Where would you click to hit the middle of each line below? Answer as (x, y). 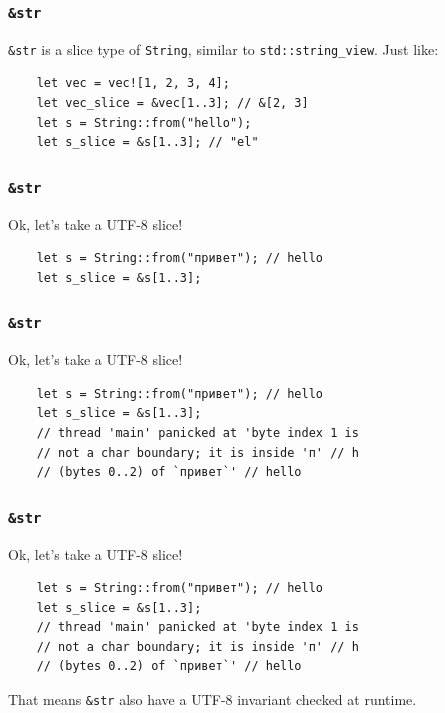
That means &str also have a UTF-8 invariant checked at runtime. (212, 699)
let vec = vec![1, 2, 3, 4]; (133, 83)
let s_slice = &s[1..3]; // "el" (147, 142)
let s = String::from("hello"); (144, 122)
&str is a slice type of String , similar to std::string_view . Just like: (223, 48)
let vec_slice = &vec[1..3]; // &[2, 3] (172, 103)
